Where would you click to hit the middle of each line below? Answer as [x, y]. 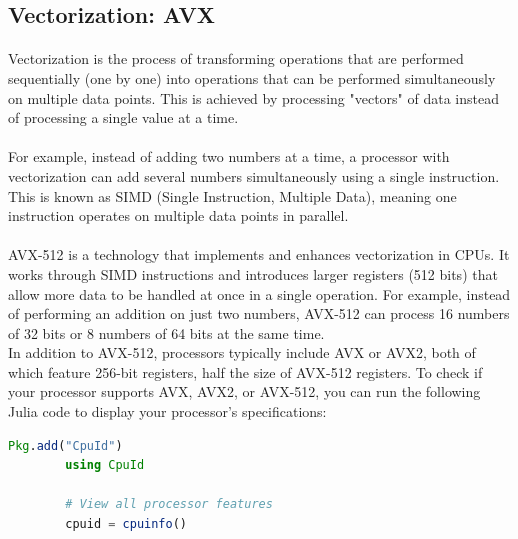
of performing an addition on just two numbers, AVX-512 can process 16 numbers [259, 313]
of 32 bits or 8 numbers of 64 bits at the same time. [166, 332]
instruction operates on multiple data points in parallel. [178, 215]
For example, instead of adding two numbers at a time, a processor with [229, 156]
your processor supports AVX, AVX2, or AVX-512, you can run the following [244, 391]
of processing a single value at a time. [123, 117]
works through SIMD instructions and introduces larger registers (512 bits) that [253, 273]
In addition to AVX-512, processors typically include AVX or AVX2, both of [242, 352]
